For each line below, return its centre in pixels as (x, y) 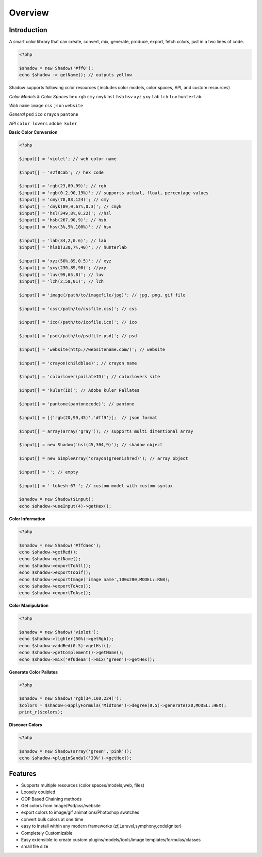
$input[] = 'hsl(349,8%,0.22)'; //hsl (65, 213)
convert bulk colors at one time (52, 819)
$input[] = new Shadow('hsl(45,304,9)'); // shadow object (91, 445)
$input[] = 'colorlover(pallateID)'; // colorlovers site (90, 377)
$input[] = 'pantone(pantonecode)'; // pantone (77, 404)
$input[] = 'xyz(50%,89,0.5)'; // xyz (65, 261)
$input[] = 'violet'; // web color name (68, 159)
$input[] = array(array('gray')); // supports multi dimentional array (106, 431)
